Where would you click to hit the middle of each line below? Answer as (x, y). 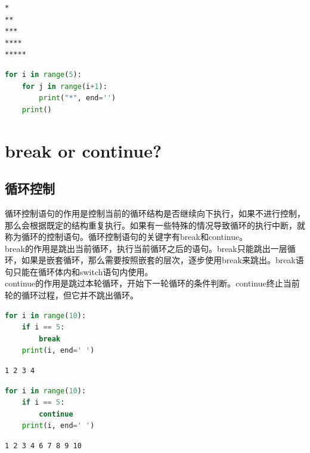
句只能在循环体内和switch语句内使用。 (79, 271)
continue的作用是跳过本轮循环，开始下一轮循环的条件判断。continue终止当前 (152, 283)
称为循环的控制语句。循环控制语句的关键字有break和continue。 (126, 237)
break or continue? (83, 150)
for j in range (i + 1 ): (64, 86)
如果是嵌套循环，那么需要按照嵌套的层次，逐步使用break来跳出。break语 (162, 260)
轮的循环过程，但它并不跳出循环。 (72, 295)
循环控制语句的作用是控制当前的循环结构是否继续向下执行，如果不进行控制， (155, 213)
